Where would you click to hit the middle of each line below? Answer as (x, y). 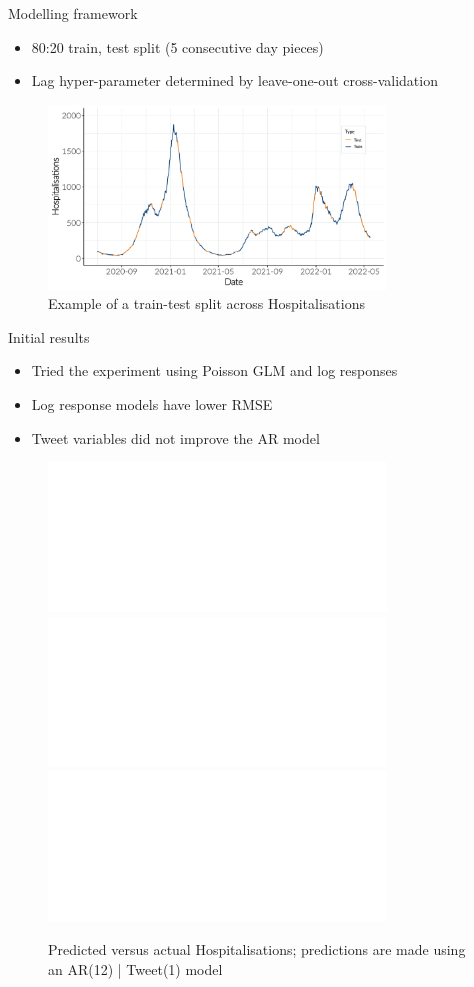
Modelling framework (73, 13)
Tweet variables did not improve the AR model (175, 437)
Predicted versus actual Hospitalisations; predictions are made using (257, 948)
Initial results (49, 336)
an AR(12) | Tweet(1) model (135, 968)
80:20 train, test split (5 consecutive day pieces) (177, 46)
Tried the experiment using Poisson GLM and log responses (214, 370)
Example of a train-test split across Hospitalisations (206, 303)
